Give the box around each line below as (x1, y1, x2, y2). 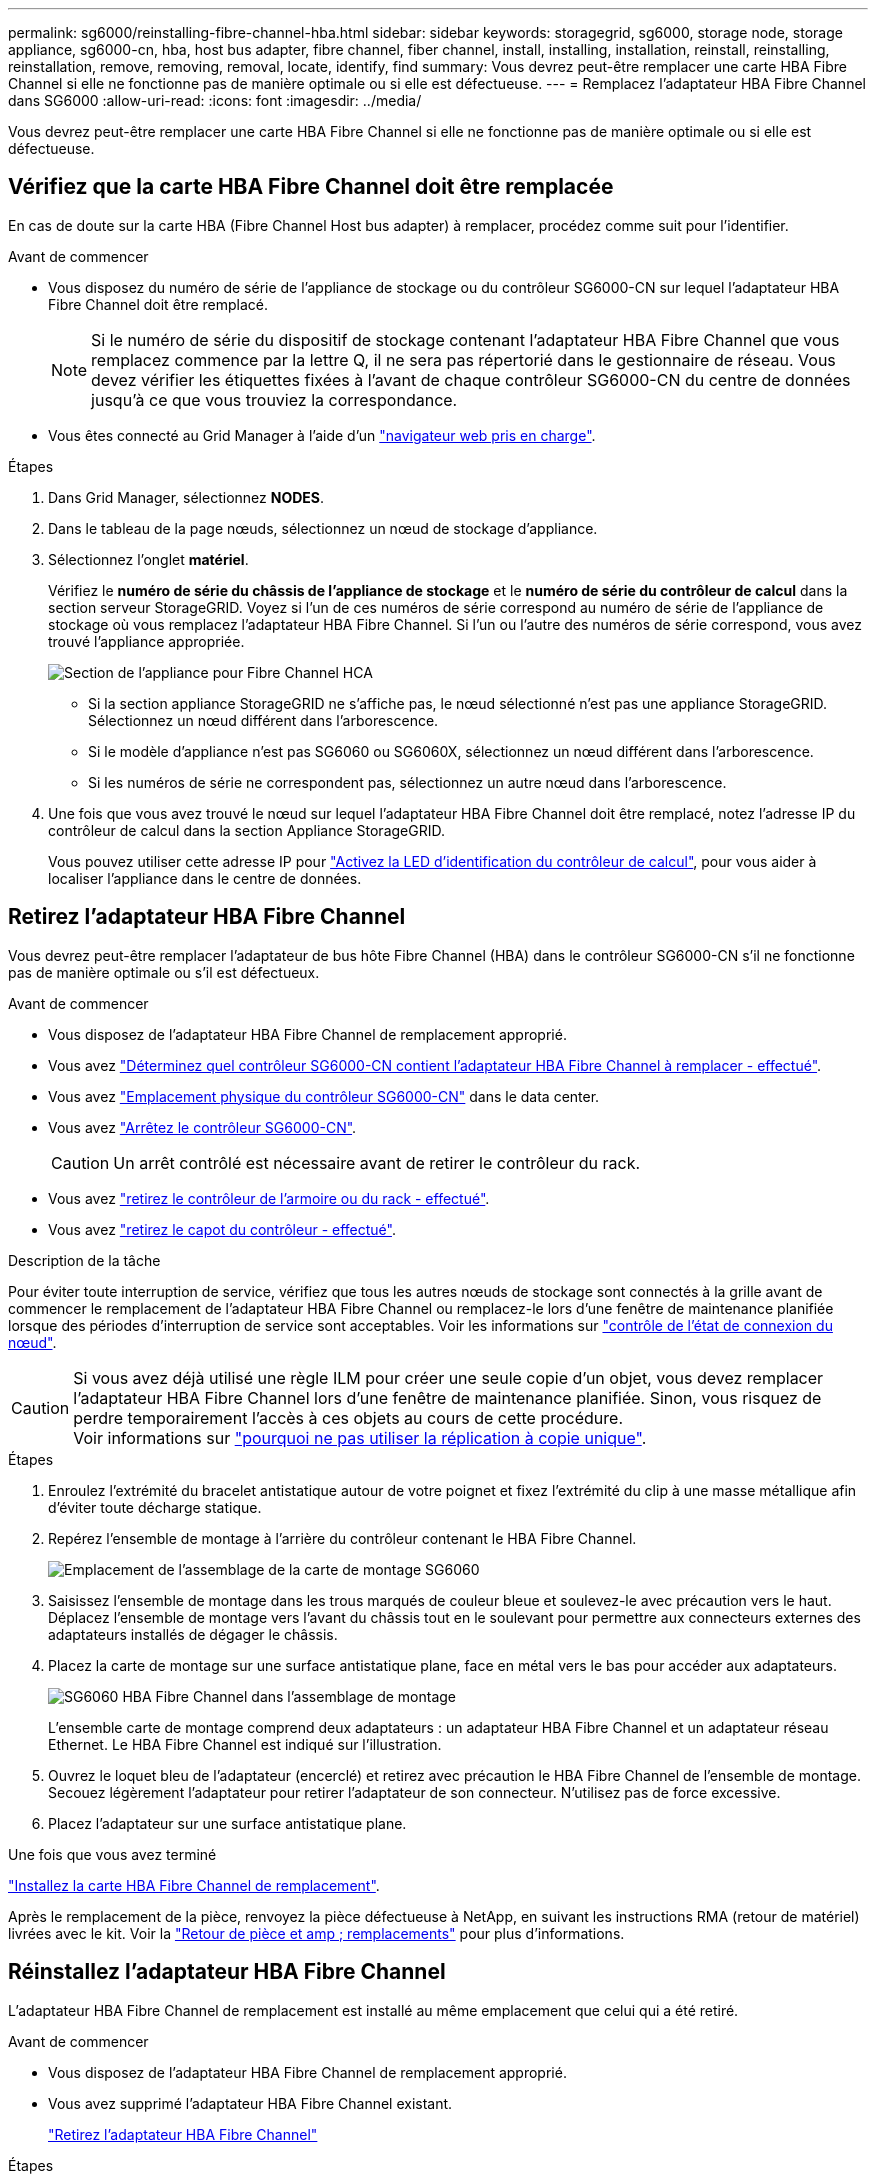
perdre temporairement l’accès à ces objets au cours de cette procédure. (73, 1407, 623, 1428)
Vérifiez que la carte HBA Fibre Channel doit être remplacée (8, 174, 614, 200)
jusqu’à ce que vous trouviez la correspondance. (91, 389, 458, 410)
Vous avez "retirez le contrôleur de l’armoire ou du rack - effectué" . (48, 1189, 490, 1207)
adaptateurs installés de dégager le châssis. (48, 1625, 338, 1643)
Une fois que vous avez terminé (8, 1845, 217, 1863)
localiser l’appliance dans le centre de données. (48, 869, 362, 887)
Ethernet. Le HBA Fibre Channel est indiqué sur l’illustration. (48, 1735, 442, 1753)
